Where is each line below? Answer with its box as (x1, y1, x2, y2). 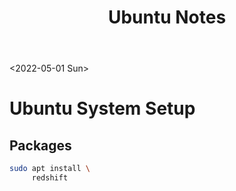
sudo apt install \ (9, 164, 91, 174)
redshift (31, 173, 69, 183)
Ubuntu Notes (107, 6, 227, 29)
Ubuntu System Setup (9, 97, 196, 120)
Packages (9, 137, 72, 154)
